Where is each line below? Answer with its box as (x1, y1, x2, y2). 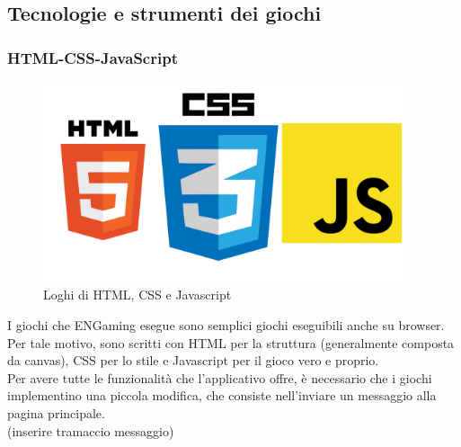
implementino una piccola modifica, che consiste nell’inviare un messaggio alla (7, 386, 437, 405)
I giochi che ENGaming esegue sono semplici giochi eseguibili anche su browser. (7, 316, 445, 335)
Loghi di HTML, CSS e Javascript (43, 285, 232, 304)
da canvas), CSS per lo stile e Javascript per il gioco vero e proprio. (7, 351, 379, 370)
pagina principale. (7, 404, 105, 423)
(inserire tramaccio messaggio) (7, 421, 174, 440)
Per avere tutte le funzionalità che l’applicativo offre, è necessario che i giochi (7, 368, 432, 387)
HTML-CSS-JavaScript (7, 46, 178, 68)
